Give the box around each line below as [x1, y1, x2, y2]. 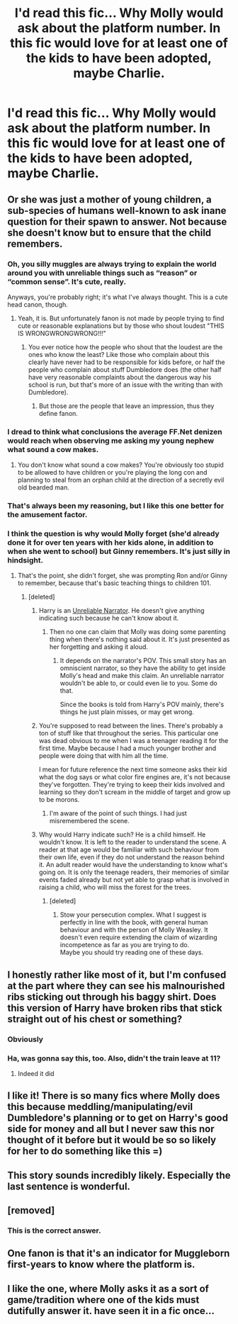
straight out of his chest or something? [7, 1013, 183, 1025]
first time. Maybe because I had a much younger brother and [38, 744, 217, 752]
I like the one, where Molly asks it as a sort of [7, 1282, 209, 1294]
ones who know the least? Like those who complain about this [28, 350, 210, 358]
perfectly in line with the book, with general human [59, 918, 208, 927]
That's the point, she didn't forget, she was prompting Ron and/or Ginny [17, 572, 228, 580]
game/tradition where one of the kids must [7, 1294, 200, 1306]
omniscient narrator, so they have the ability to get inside [59, 664, 226, 672]
